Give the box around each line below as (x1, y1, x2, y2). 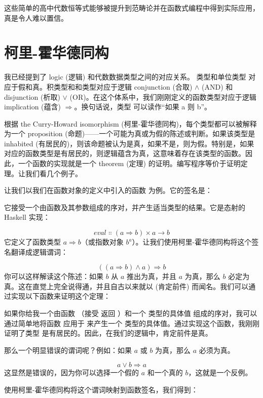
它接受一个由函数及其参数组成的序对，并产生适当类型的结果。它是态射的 (4, 202, 245, 212)
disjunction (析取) (4, 91, 60, 102)
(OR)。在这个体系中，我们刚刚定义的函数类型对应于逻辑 (69, 91, 256, 102)
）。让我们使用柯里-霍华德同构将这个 (132, 236, 252, 247)
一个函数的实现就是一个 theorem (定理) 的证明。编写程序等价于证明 (18, 158, 241, 169)
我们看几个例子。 (25, 168, 82, 178)
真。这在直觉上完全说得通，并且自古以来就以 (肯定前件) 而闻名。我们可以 (4, 281, 249, 291)
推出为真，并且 (127, 271, 177, 282)
